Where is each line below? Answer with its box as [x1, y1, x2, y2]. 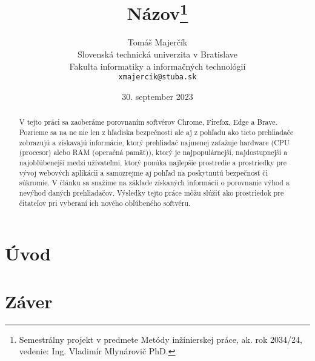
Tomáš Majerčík [127, 36, 188, 48]
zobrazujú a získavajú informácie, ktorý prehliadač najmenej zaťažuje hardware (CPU [19, 137, 290, 147]
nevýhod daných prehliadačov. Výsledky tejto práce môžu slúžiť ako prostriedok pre [19, 187, 284, 197]
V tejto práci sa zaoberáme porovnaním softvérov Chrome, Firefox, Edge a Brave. [19, 117, 277, 127]
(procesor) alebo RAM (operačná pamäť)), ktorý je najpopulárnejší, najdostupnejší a [19, 147, 288, 157]
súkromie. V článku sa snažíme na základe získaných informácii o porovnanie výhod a [19, 177, 290, 188]
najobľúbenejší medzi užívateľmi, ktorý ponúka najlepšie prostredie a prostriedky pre [19, 157, 287, 167]
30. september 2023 [122, 90, 193, 102]
